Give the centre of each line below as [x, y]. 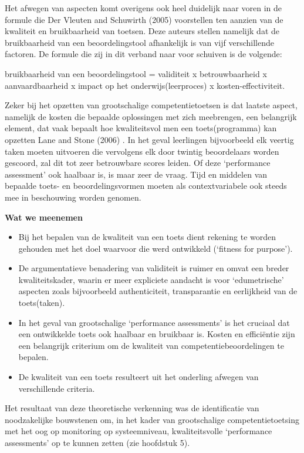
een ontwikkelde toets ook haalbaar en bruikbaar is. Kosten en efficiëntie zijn [157, 334]
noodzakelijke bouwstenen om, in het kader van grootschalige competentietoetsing [152, 419]
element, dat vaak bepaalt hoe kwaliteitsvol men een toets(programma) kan [141, 128]
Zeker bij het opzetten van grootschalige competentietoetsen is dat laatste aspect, [151, 105]
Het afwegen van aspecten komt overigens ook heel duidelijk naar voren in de [143, 8]
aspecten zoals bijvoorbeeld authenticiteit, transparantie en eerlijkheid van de [158, 291]
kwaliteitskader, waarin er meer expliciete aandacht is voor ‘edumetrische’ [151, 279]
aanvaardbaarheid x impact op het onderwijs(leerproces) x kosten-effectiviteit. [145, 85]
